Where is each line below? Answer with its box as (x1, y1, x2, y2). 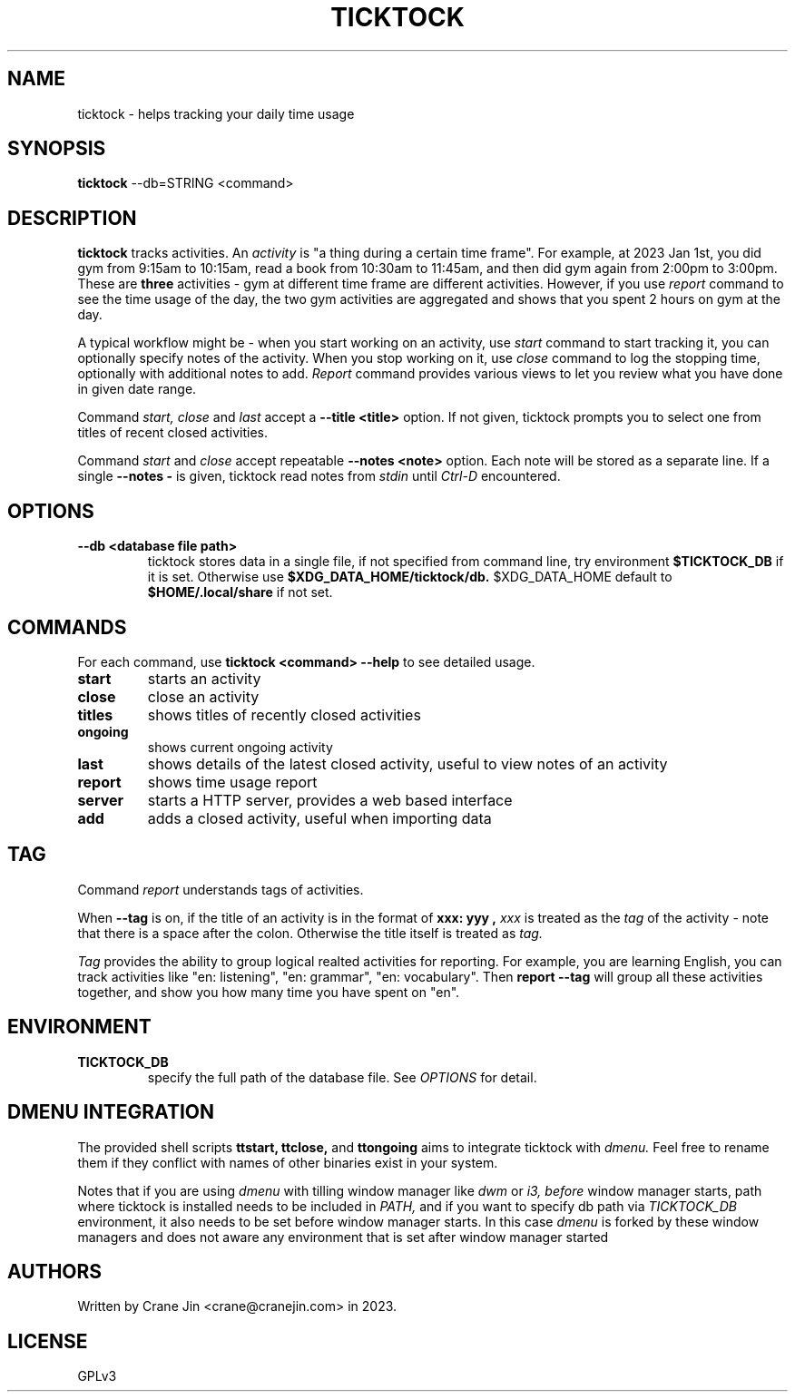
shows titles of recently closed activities (147, 705, 421, 724)
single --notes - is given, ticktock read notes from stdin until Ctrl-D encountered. (77, 468, 561, 484)
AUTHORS (7, 1259, 103, 1283)
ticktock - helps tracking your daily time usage (77, 105, 355, 122)
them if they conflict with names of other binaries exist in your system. (77, 1154, 498, 1170)
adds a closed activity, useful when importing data (147, 808, 492, 827)
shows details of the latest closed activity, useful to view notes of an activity (147, 754, 668, 773)
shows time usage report (147, 772, 318, 791)
